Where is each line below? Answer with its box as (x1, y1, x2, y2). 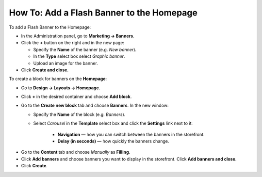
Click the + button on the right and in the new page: (21, 40, 125, 46)
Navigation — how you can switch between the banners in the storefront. (57, 131, 205, 137)
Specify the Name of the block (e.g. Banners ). (33, 112, 126, 117)
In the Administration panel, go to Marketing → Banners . (21, 33, 134, 39)
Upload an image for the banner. (33, 60, 98, 66)
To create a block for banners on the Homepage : (9, 76, 107, 82)
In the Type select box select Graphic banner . (33, 53, 125, 59)
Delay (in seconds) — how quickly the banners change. (57, 138, 169, 144)
